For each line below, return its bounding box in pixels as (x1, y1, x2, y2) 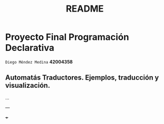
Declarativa (5, 42, 54, 53)
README (66, 3, 104, 15)
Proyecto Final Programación (5, 31, 130, 43)
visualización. (5, 81, 50, 90)
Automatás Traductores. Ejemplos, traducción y (5, 74, 159, 82)
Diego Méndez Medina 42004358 (5, 58, 73, 65)
